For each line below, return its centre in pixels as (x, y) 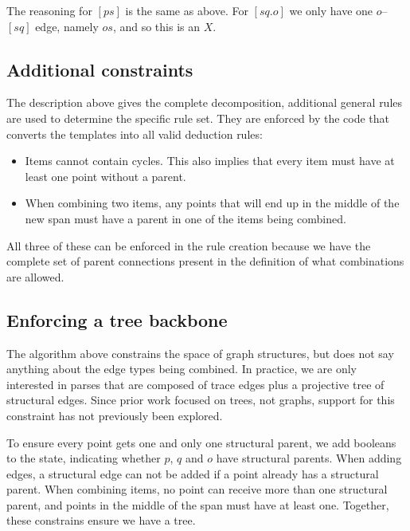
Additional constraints (100, 69)
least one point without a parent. (105, 176)
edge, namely (67, 26)
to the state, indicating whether (84, 458)
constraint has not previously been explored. (115, 415)
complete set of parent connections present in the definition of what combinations (205, 261)
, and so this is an (156, 26)
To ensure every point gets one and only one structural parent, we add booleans (201, 442)
